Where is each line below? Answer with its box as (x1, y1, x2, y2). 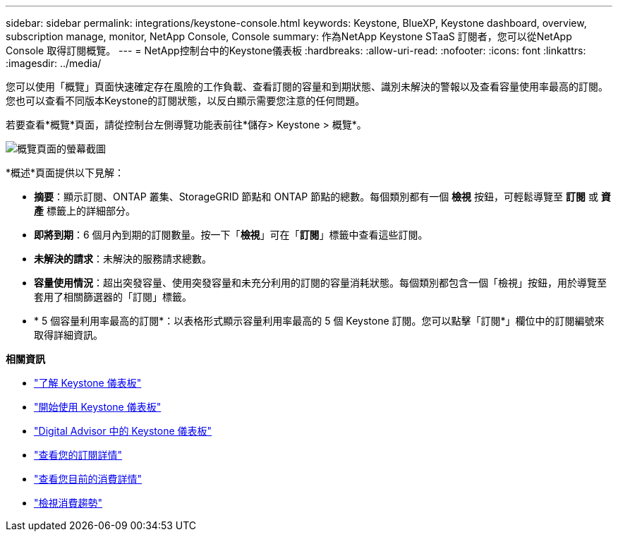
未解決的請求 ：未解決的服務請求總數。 (34, 253, 212, 265)
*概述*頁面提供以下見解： (6, 167, 125, 179)
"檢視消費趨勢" (34, 497, 103, 509)
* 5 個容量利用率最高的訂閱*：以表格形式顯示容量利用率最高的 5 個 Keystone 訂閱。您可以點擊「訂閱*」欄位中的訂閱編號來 (34, 315, 605, 327)
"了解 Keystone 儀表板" (34, 377, 142, 389)
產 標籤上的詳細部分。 (34, 205, 135, 217)
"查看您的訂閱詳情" (34, 449, 123, 461)
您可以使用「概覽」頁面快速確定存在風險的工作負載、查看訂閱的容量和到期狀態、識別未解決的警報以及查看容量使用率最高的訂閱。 (6, 80, 608, 92)
